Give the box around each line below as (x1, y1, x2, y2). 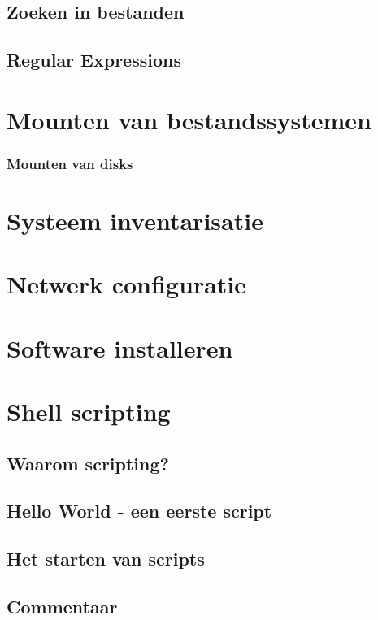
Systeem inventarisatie (7, 203, 263, 236)
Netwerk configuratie (7, 267, 247, 301)
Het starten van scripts (7, 546, 205, 571)
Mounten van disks (7, 153, 133, 173)
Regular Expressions (7, 47, 181, 72)
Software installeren (7, 331, 233, 364)
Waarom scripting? (7, 450, 169, 475)
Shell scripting (7, 395, 171, 428)
